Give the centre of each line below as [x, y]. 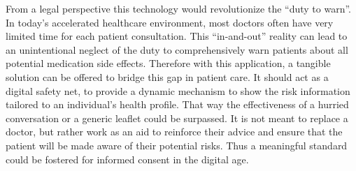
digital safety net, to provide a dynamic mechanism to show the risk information [178, 90]
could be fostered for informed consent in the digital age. [127, 159]
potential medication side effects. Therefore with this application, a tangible [168, 63]
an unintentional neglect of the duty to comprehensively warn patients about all [177, 49]
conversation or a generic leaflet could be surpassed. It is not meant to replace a [177, 118]
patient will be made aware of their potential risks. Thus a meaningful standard [177, 145]
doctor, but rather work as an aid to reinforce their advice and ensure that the [174, 132]
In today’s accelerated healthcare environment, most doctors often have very [170, 22]
